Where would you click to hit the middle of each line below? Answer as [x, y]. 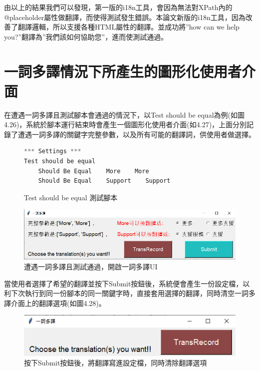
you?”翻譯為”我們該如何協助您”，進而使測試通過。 [86, 36]
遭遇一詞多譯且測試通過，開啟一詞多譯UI [91, 266]
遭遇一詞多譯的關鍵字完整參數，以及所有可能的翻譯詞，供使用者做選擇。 [136, 134]
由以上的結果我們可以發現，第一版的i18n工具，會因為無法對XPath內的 [118, 7]
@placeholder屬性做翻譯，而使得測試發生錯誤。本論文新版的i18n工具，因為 [125, 17]
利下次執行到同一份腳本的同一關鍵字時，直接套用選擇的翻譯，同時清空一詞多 [130, 293]
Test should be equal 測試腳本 [71, 197]
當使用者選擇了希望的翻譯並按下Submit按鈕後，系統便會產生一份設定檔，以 [127, 283]
